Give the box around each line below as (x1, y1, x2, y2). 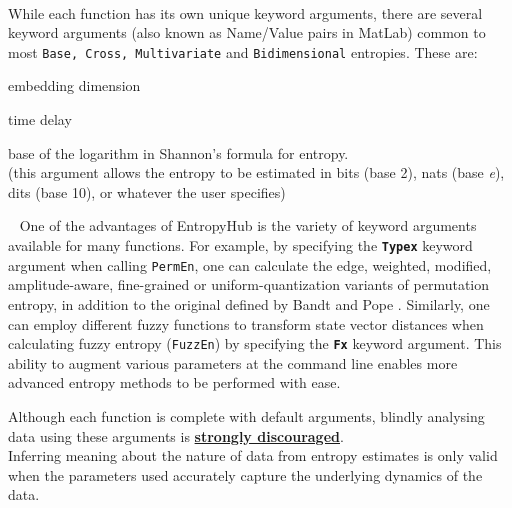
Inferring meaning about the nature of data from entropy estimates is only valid (8, 445, 498, 466)
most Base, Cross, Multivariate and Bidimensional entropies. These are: (8, 41, 478, 62)
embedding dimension (8, 75, 141, 96)
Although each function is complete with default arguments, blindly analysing (8, 405, 485, 426)
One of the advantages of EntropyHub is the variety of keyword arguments (19, 215, 477, 236)
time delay (8, 109, 72, 130)
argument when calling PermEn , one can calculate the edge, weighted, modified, (8, 254, 492, 275)
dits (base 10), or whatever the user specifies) (8, 181, 286, 202)
